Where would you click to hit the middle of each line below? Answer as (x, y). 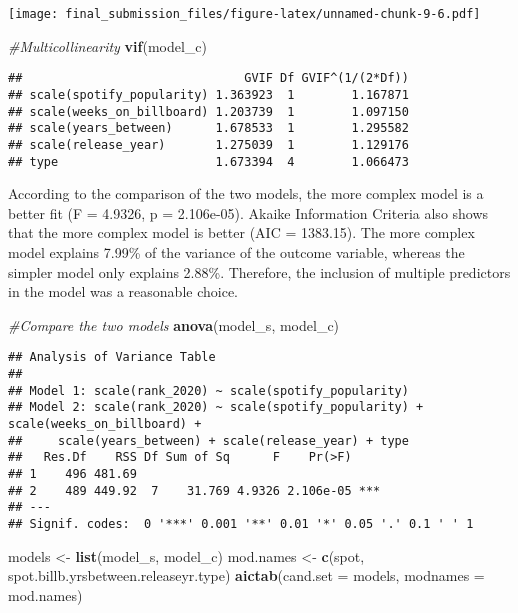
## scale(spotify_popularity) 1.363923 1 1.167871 (208, 94)
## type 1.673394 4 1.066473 (208, 161)
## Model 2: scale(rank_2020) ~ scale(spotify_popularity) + (216, 407)
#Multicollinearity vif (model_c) (108, 45)
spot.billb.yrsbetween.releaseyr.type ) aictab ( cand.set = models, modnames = (246, 575)
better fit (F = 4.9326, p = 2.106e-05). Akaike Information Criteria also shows (248, 212)
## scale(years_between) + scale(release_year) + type (208, 440)
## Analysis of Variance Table (112, 357)
